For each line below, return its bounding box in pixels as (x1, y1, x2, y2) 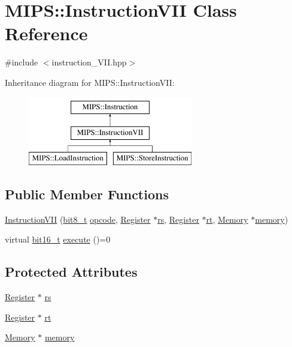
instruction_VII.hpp (51, 56, 127, 68)
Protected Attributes (5, 262, 138, 281)
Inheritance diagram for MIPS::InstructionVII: (5, 76, 175, 88)
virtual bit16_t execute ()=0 (5, 233, 111, 246)
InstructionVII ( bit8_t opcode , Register (5, 213, 151, 225)
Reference (5, 21, 88, 46)
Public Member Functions (5, 184, 169, 203)
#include (5, 56, 38, 68)
